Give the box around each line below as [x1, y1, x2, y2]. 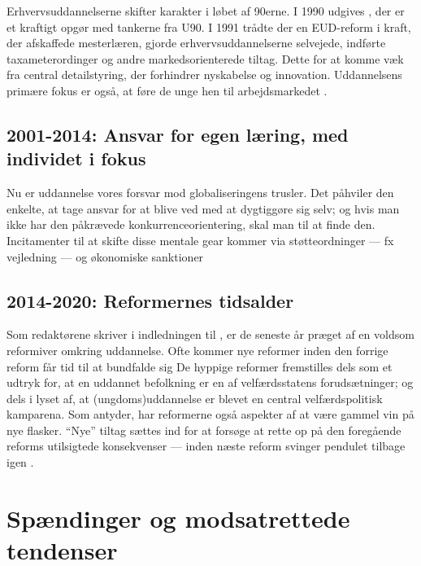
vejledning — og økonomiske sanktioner [7, 248, 204, 265]
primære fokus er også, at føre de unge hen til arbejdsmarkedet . [7, 81, 328, 99]
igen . [7, 454, 34, 471]
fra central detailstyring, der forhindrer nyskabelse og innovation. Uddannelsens [7, 66, 402, 83]
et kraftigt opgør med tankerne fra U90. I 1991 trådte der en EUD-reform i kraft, [7, 18, 411, 35]
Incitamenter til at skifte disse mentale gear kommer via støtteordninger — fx [7, 231, 394, 248]
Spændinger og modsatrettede [7, 501, 350, 534]
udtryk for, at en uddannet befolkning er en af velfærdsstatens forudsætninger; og [7, 374, 414, 391]
